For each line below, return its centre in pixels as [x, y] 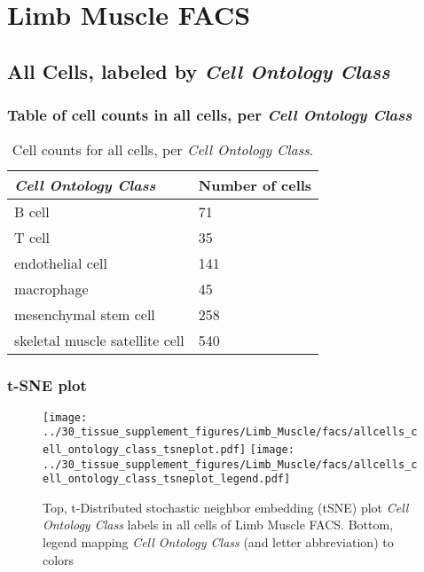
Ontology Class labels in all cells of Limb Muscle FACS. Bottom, [218, 525]
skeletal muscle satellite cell [99, 341]
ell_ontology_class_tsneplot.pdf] [145, 449]
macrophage [51, 289]
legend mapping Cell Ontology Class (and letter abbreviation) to [218, 542]
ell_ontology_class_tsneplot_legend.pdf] [167, 479]
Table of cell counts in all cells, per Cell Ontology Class [210, 115]
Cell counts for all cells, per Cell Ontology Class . [163, 150]
